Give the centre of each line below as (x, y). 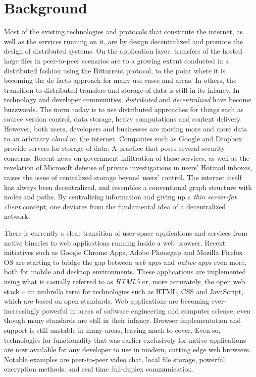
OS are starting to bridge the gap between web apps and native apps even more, (125, 262)
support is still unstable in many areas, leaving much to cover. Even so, (112, 330)
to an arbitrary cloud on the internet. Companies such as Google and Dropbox (123, 138)
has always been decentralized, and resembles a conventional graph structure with (128, 187)
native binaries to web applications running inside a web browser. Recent (115, 242)
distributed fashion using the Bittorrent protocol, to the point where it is (115, 70)
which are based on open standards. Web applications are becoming (107, 301)
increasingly (22, 310)
